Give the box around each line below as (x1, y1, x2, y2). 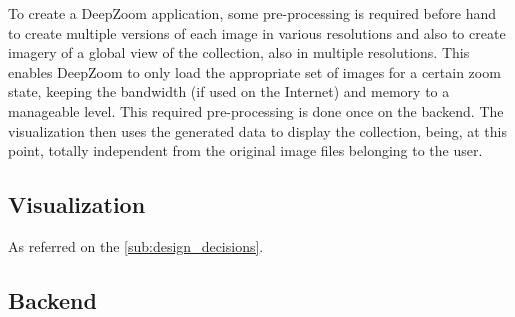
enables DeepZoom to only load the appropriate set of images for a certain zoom (8, 61, 501, 82)
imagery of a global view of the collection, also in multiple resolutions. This (8, 42, 470, 63)
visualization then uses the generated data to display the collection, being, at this (8, 120, 507, 141)
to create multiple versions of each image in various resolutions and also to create (8, 22, 506, 43)
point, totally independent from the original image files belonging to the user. (8, 140, 483, 161)
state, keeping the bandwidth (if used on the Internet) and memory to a (8, 81, 450, 102)
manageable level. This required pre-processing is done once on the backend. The (8, 100, 504, 121)
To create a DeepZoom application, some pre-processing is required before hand (8, 3, 496, 23)
